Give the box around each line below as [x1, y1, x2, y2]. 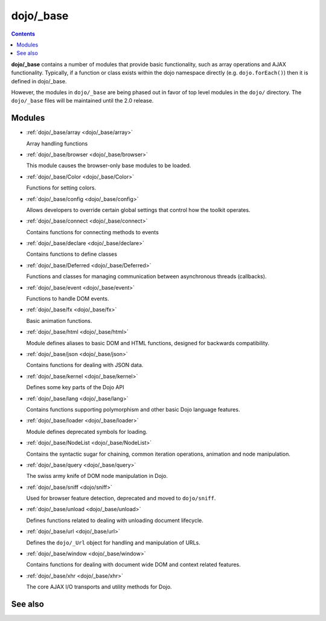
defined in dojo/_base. [11, 77, 67, 84]
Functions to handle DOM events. [26, 295, 109, 302]
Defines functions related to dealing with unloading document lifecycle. [26, 517, 203, 524]
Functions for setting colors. [26, 184, 97, 191]
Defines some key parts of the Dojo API [26, 384, 124, 391]
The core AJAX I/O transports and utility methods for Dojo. [26, 583, 172, 591]
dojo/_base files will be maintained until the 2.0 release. [11, 97, 154, 104]
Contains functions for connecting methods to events [26, 228, 159, 235]
